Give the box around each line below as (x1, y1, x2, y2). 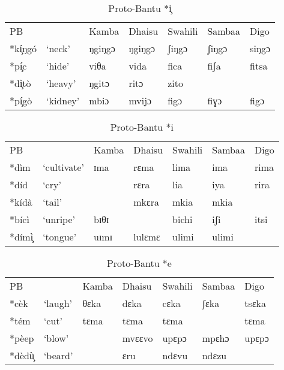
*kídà (10, 195, 32, 209)
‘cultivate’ (43, 160, 85, 174)
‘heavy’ (46, 76, 76, 90)
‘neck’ (46, 41, 71, 55)
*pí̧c (10, 59, 27, 73)
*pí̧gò (10, 94, 32, 107)
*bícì (10, 212, 29, 226)
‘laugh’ (43, 296, 73, 310)
